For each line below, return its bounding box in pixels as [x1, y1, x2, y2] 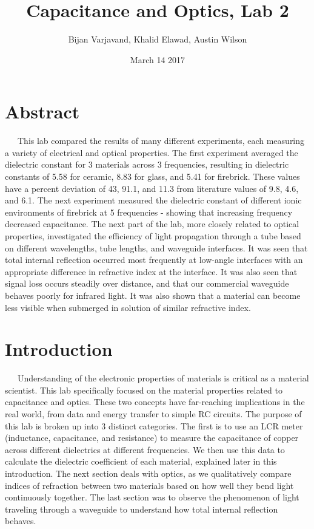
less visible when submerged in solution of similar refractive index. [5, 301, 251, 313]
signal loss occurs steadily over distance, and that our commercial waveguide [5, 277, 289, 290]
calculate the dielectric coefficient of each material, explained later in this [5, 455, 277, 468]
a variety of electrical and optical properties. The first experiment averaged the [5, 146, 298, 159]
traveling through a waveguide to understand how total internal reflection [5, 502, 278, 515]
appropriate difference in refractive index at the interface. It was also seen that [5, 265, 298, 278]
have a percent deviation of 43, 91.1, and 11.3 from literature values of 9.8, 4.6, [5, 182, 299, 194]
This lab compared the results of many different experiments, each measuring [17, 134, 305, 147]
